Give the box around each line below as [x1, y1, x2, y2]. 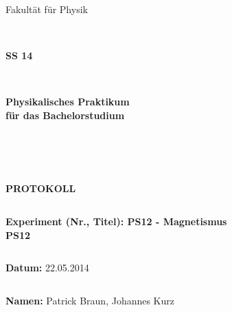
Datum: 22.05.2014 [5, 260, 89, 275]
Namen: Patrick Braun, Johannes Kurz [5, 293, 175, 307]
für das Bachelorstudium [5, 107, 125, 122]
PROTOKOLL [5, 181, 76, 196]
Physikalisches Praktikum [5, 94, 130, 109]
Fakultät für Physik [5, 2, 88, 16]
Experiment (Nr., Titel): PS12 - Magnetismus [5, 214, 227, 228]
